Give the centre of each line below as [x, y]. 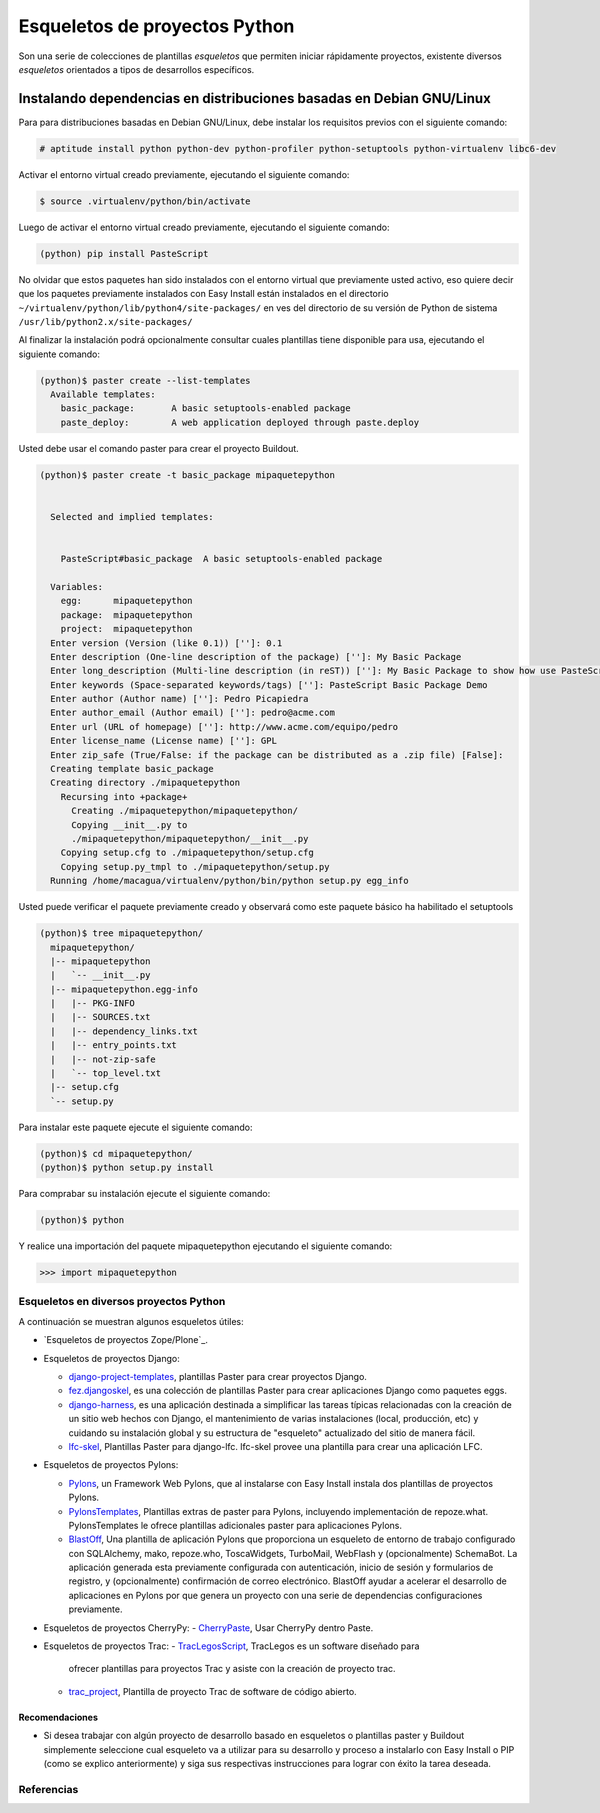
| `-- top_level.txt [106, 1073]
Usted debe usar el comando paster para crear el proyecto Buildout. [158, 448]
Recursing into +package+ [124, 796]
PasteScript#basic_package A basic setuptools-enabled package [221, 559]
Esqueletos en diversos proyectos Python [122, 1302]
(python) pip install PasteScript [124, 253]
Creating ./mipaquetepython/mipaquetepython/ [185, 811]
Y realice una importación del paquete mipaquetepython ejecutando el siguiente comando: [205, 1246]
